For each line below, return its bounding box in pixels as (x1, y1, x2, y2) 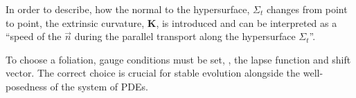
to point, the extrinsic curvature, (6, 15, 145, 30)
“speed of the (6, 29, 62, 43)
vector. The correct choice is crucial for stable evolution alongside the (6, 66, 301, 80)
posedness (6, 79, 47, 93)
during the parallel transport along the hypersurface (74, 29, 296, 43)
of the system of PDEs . (50, 79, 148, 93)
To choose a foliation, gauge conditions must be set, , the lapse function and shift (6, 52, 351, 66)
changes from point (266, 2, 348, 16)
